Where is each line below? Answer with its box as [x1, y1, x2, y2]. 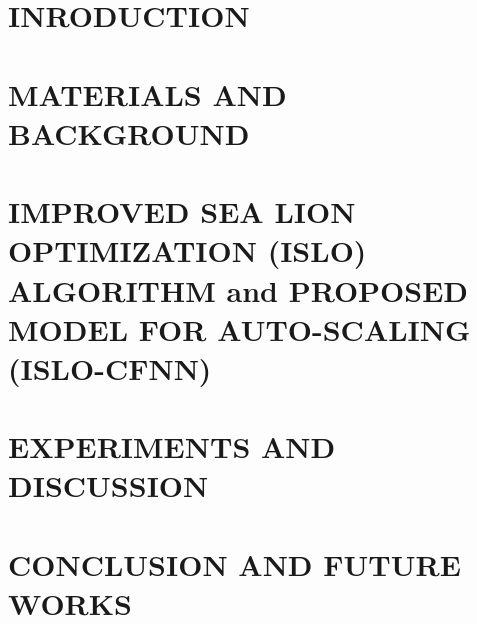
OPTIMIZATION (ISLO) [8, 230, 367, 271]
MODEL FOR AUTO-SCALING [8, 308, 471, 349]
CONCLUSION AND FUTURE [8, 543, 461, 584]
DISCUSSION [8, 465, 209, 506]
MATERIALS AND [8, 73, 287, 114]
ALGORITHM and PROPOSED [8, 269, 469, 310]
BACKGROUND [8, 112, 250, 153]
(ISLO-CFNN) [8, 347, 212, 388]
